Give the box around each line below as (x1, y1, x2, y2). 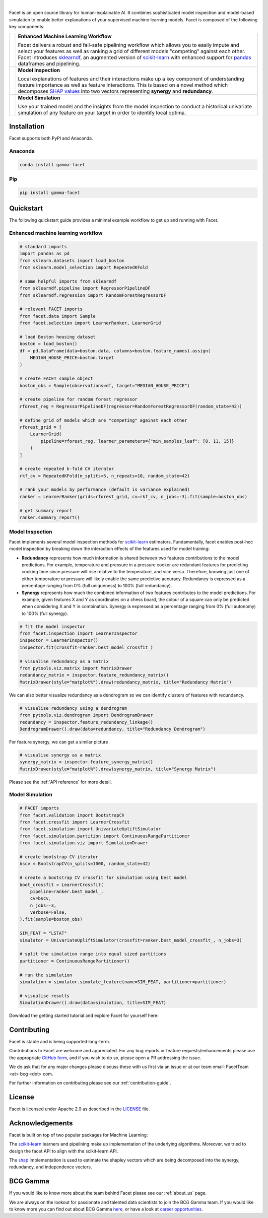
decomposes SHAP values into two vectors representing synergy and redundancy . (18, 87, 213, 94)
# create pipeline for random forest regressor (19, 397, 137, 402)
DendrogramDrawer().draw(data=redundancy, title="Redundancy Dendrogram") (19, 726, 206, 732)
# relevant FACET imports (19, 306, 83, 312)
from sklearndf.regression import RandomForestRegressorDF (19, 292, 166, 298)
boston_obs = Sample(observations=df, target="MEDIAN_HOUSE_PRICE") (19, 383, 190, 388)
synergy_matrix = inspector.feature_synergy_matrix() (19, 759, 153, 765)
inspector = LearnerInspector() (19, 638, 99, 643)
